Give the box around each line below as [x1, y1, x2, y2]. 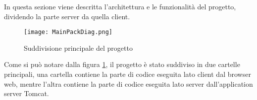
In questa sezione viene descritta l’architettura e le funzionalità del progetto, [4, 1, 236, 11]
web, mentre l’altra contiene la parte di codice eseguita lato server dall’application [4, 78, 253, 89]
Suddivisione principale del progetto [24, 42, 133, 53]
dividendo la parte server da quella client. [4, 11, 130, 21]
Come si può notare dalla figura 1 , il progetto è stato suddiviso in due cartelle [4, 59, 240, 69]
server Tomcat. [4, 88, 49, 99]
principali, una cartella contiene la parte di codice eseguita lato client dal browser [4, 69, 251, 79]
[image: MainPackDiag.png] [24, 29, 112, 36]
